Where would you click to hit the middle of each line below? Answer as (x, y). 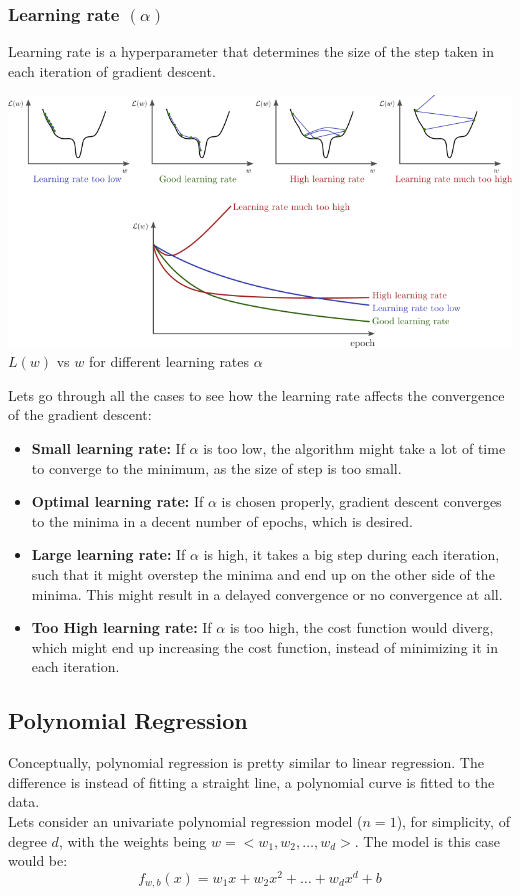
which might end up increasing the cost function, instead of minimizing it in (264, 646)
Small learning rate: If (108, 448)
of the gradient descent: (80, 414)
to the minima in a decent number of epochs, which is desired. (222, 520)
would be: (38, 860)
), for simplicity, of (453, 821)
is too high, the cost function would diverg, (361, 627)
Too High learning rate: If (121, 627)
